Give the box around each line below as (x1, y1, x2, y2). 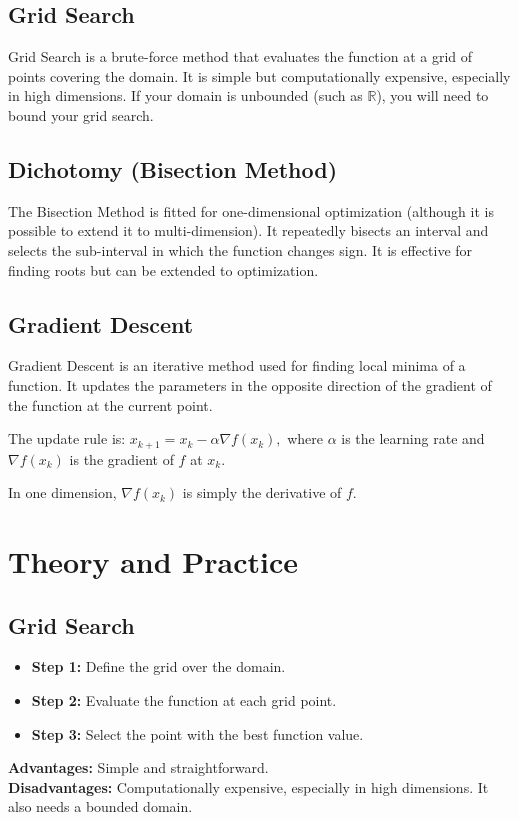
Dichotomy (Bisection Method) (8, 153, 338, 184)
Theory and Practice (8, 540, 299, 581)
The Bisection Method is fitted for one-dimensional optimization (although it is (8, 200, 494, 221)
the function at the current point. (8, 394, 213, 415)
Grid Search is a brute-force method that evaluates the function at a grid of (8, 46, 473, 67)
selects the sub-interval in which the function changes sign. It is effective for (8, 239, 473, 260)
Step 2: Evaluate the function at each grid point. (31, 689, 337, 710)
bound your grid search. (8, 104, 154, 125)
